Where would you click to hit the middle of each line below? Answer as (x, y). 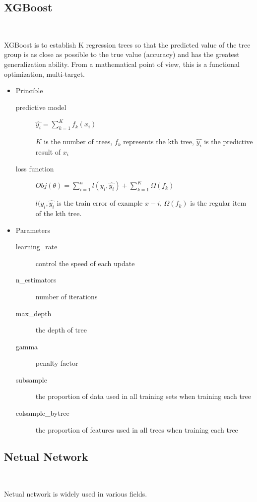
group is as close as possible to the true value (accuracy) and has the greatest (122, 54)
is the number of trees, (78, 141)
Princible (29, 90)
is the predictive (228, 141)
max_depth (33, 313)
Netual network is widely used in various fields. (76, 494)
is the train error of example (100, 203)
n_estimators (36, 280)
